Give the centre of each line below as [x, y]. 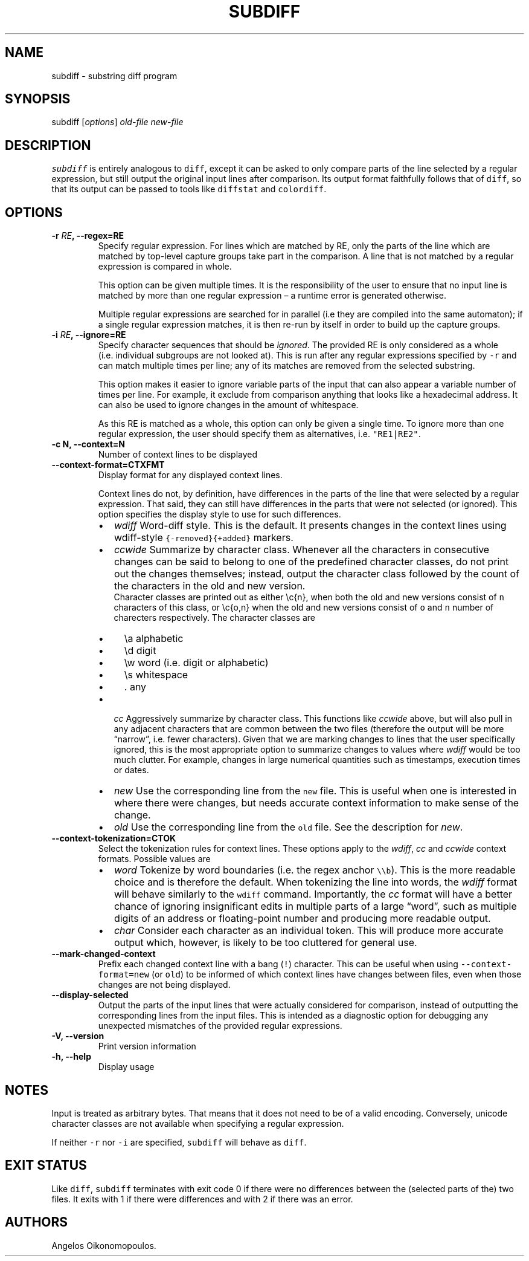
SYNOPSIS [38, 99]
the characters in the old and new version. [210, 586]
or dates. [131, 770]
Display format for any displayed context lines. [190, 475]
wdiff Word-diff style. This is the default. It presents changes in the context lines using [310, 526]
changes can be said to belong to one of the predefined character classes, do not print [311, 562]
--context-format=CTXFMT [108, 465]
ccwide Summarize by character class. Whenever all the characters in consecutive [302, 550]
